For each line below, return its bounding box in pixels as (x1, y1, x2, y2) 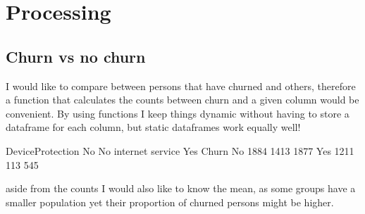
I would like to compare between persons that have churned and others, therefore (6, 78, 356, 93)
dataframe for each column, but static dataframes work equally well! (6, 120, 301, 134)
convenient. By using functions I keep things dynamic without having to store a (6, 106, 349, 120)
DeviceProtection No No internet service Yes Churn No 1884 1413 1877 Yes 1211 (6, 143, 354, 158)
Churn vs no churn (6, 45, 146, 67)
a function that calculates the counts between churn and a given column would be (6, 92, 359, 107)
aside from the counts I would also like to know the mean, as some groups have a (6, 181, 356, 196)
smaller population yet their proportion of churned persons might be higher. (6, 194, 334, 209)
